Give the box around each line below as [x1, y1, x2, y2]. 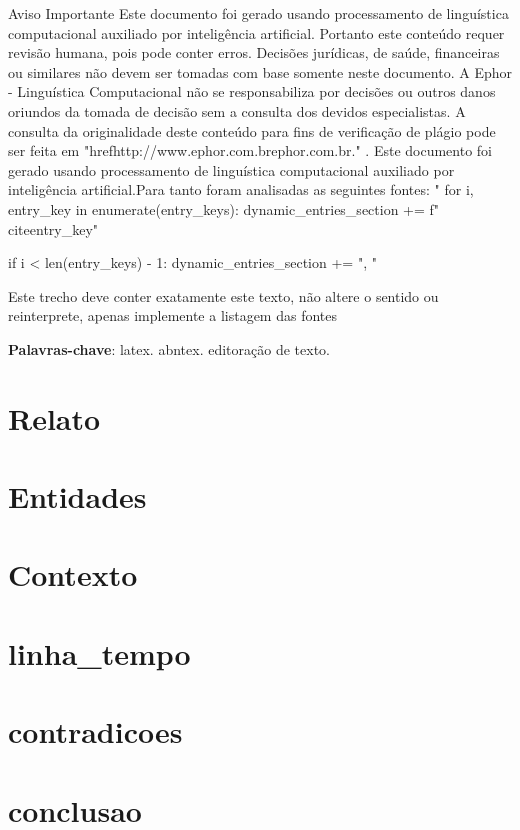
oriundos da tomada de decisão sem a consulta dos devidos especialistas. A [8, 100, 466, 121]
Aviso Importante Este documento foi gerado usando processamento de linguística [8, 3, 509, 23]
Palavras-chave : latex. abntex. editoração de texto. [8, 338, 330, 359]
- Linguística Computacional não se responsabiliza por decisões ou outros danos [8, 81, 496, 102]
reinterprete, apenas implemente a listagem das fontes [8, 305, 337, 326]
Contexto [8, 554, 138, 595]
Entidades [8, 476, 147, 517]
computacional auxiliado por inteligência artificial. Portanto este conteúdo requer [8, 22, 505, 43]
